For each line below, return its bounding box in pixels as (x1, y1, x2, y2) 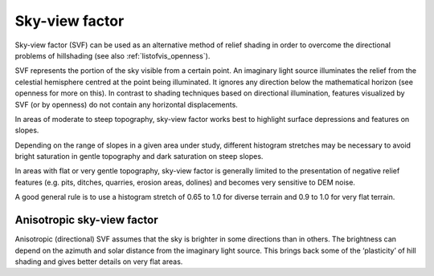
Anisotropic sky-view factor (14, 213, 158, 227)
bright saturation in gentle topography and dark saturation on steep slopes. (14, 152, 264, 161)
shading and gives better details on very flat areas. (14, 257, 183, 266)
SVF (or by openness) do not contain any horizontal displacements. (14, 99, 239, 109)
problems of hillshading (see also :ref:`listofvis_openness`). (14, 51, 211, 60)
